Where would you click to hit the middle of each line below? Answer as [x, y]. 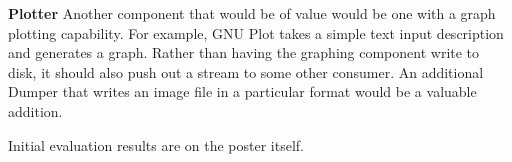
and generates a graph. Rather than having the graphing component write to [244, 52]
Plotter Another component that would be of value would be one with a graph [252, 13]
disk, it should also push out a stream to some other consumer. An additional [246, 71]
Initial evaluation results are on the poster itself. [156, 144]
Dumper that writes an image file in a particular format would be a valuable [242, 91]
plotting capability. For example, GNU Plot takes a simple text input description [256, 32]
